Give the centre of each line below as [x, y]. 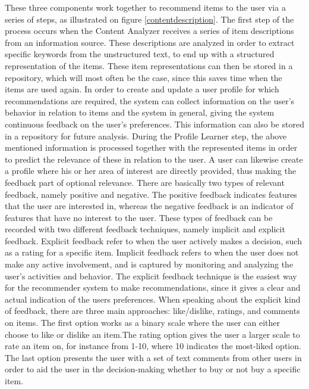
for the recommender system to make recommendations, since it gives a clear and [153, 287]
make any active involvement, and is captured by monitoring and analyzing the [149, 264]
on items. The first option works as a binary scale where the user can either [143, 323]
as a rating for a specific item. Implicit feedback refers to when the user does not [152, 252]
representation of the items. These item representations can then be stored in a [149, 65]
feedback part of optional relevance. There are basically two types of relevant [145, 182]
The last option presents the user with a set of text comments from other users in [153, 357]
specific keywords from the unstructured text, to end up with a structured [140, 54]
